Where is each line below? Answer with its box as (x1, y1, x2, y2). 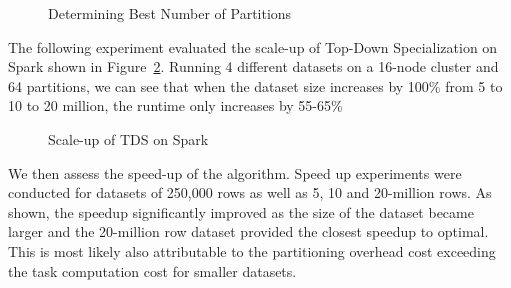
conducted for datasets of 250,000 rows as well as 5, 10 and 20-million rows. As (8, 182, 492, 203)
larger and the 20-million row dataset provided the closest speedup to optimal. (8, 221, 489, 242)
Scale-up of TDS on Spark (48, 128, 209, 149)
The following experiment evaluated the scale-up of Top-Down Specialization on (8, 36, 498, 57)
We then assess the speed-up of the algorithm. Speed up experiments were (8, 162, 462, 183)
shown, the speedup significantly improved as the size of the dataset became (8, 201, 474, 222)
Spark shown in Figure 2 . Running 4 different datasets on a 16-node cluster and (8, 56, 499, 77)
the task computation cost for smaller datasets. (8, 260, 297, 281)
